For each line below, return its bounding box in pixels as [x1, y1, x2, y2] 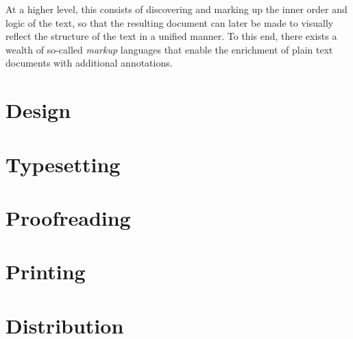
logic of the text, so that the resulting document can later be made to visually [5, 15, 334, 30]
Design [5, 96, 71, 124]
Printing [5, 257, 86, 285]
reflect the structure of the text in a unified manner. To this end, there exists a [5, 29, 337, 43]
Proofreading [5, 203, 131, 231]
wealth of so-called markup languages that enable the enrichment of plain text [5, 42, 333, 56]
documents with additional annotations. [5, 56, 173, 70]
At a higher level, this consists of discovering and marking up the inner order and [5, 2, 348, 16]
